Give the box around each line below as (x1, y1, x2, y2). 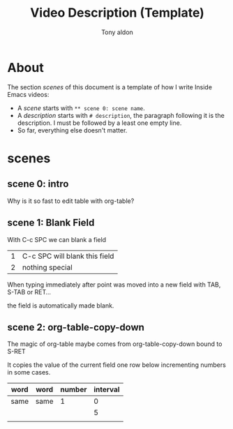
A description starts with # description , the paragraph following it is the (17, 111, 225, 119)
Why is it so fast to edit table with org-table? (7, 197, 135, 205)
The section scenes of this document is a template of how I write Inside (7, 82, 213, 91)
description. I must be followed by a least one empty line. (17, 119, 182, 127)
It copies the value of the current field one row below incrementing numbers (7, 361, 227, 369)
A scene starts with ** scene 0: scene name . (17, 103, 145, 112)
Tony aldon (100, 28, 134, 36)
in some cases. (7, 368, 51, 377)
